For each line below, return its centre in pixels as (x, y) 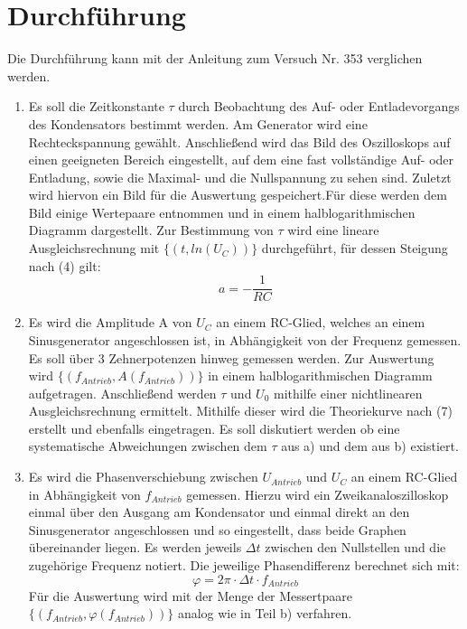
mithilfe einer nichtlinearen (348, 393)
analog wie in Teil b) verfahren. (265, 613)
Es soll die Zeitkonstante (96, 106)
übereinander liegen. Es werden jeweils (135, 547)
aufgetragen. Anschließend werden (122, 393)
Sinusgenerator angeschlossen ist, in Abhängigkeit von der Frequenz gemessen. (245, 339)
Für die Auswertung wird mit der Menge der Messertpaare (190, 595)
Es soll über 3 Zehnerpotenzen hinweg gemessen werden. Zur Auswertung (231, 357)
